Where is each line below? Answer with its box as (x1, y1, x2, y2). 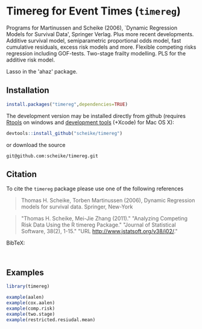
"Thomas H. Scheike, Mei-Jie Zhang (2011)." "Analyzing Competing (21, 215, 188, 222)
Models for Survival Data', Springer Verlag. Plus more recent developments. (6, 30, 194, 37)
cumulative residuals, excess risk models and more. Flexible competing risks (6, 43, 197, 51)
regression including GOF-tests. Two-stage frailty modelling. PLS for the (6, 49, 186, 57)
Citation (6, 169, 37, 179)
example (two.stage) (6, 311, 55, 317)
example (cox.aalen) (6, 299, 55, 305)
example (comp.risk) (6, 305, 55, 312)
